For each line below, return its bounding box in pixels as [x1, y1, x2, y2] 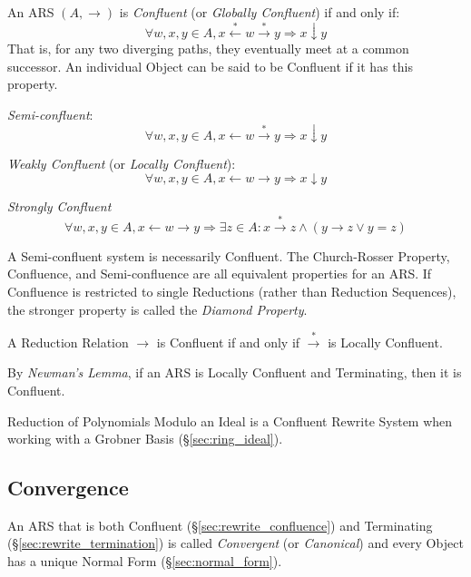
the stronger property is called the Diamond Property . [7, 299, 308, 318]
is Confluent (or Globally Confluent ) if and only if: [119, 3, 400, 21]
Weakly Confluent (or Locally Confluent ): [7, 154, 236, 173]
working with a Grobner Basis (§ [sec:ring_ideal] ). [7, 429, 283, 448]
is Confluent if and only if [156, 332, 300, 351]
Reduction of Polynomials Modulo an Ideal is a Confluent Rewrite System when [7, 411, 453, 430]
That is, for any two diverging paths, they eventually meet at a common [7, 39, 409, 58]
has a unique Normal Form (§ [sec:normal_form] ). [7, 552, 282, 571]
